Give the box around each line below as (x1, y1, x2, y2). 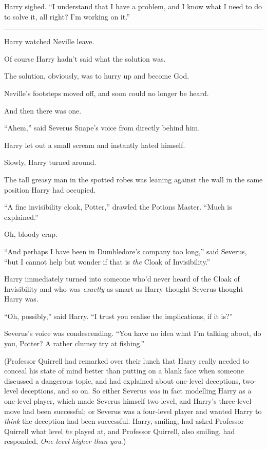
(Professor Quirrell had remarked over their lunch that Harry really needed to (4, 355, 249, 366)
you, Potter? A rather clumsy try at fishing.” (4, 338, 145, 349)
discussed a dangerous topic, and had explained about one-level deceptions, (4, 375, 241, 386)
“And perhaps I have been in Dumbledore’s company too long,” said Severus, (4, 246, 247, 256)
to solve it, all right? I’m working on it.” (4, 11, 130, 22)
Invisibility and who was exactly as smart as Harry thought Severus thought (4, 283, 243, 294)
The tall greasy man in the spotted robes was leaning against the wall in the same (4, 174, 263, 184)
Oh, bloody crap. (4, 229, 58, 239)
